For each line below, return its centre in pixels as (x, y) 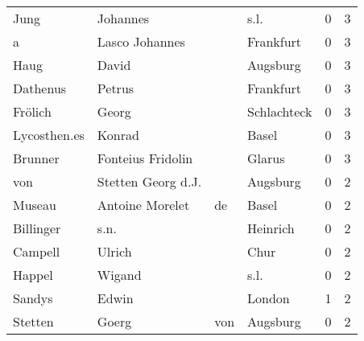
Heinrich (271, 228)
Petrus (116, 88)
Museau (35, 205)
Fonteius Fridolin (145, 158)
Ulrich (114, 251)
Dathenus (40, 88)
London (269, 298)
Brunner (36, 158)
